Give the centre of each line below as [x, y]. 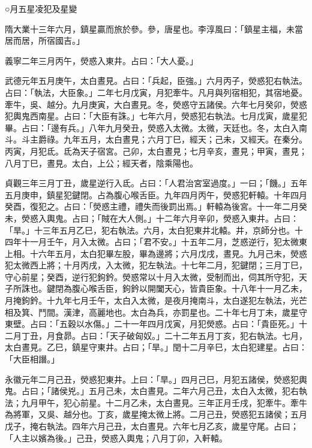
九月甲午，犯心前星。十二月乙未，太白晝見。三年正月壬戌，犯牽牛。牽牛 [164, 402]
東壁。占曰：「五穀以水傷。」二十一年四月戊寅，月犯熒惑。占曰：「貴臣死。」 [152, 324]
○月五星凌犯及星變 [41, 8]
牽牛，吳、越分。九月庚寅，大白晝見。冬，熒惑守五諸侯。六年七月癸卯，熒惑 [156, 104]
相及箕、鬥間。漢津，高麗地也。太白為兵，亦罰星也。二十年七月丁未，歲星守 [156, 312]
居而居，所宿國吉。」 [45, 40]
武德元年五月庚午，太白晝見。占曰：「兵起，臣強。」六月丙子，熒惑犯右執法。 [156, 81]
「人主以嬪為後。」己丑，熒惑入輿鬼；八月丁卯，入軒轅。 [116, 438]
